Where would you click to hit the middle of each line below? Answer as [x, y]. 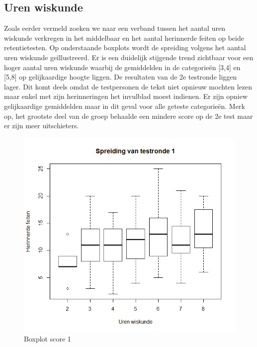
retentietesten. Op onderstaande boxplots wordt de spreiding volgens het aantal [125, 47]
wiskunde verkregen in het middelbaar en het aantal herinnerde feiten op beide [124, 38]
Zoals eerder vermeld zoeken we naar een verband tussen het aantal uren [115, 28]
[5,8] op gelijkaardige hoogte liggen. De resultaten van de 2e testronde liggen [121, 77]
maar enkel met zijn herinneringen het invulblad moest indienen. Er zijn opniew [126, 96]
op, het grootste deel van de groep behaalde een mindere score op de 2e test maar [128, 116]
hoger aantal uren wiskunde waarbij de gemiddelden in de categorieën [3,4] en [122, 67]
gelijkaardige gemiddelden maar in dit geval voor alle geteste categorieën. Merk [125, 106]
